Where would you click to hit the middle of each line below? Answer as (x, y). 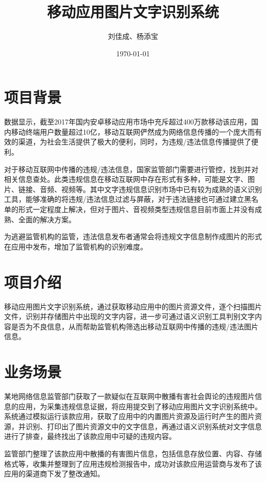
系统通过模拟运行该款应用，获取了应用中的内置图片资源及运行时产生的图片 (129, 416)
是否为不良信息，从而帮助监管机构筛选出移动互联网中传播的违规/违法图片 (135, 326)
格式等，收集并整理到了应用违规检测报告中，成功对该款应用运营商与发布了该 (133, 463)
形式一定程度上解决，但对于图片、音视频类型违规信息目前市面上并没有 (136, 209)
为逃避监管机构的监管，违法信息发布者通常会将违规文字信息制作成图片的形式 (133, 236)
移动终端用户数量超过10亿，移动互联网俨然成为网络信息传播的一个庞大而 (133, 131)
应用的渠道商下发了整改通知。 (54, 474)
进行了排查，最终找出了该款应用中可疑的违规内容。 (90, 436)
